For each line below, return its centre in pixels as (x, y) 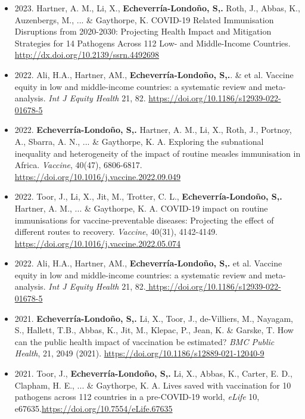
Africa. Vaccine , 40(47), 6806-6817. (78, 165)
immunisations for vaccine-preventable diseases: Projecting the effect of (144, 220)
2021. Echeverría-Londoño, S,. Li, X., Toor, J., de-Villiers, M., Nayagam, (154, 318)
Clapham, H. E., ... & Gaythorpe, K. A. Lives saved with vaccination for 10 (153, 385)
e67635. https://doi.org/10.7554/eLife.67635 (94, 408)
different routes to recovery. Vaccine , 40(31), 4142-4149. (116, 232)
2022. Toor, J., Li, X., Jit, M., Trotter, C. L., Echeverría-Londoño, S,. (148, 196)
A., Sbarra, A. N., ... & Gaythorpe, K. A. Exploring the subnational (139, 141)
